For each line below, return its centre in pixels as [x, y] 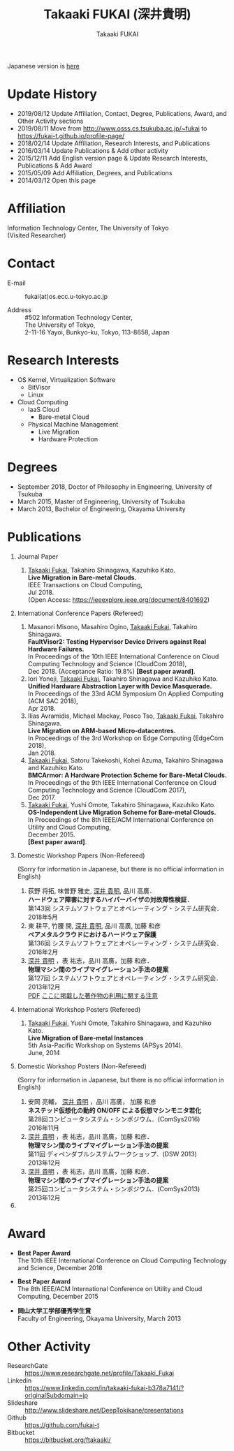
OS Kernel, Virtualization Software [66, 380]
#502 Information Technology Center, [79, 317]
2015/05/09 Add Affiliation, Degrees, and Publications [95, 172]
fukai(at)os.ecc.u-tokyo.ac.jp [66, 296]
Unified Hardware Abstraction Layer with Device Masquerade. [120, 686]
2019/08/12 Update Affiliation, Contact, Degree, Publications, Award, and [122, 113]
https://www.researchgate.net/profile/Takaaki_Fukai [100, 1373]
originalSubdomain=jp [57, 1395]
